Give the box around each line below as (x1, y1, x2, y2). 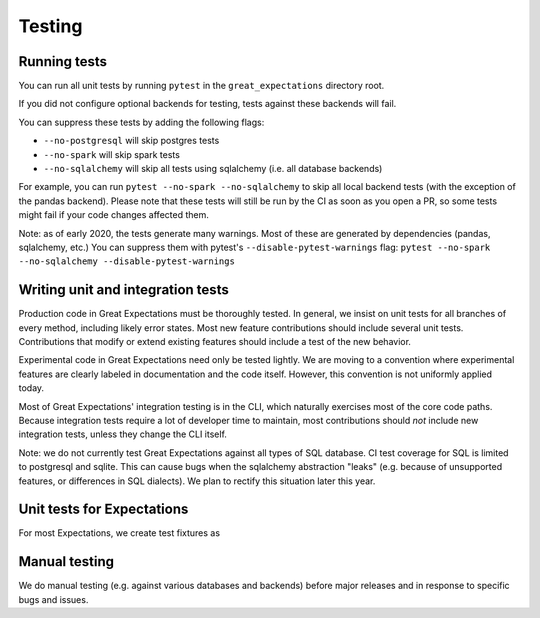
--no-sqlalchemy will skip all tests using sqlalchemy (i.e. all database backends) (43, 163, 383, 175)
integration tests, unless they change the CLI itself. (18, 428, 227, 440)
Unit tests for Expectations (18, 501, 189, 518)
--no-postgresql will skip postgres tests (43, 135, 220, 147)
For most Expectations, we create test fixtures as (18, 527, 220, 539)
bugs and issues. (18, 593, 89, 605)
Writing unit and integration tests (18, 281, 229, 299)
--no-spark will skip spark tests (43, 148, 180, 160)
